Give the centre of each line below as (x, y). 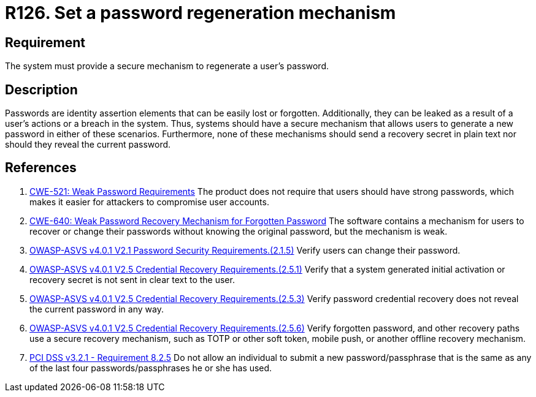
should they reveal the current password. (88, 145)
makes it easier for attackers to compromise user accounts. (149, 202)
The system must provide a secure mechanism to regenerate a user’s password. (167, 66)
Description (41, 89)
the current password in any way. (97, 309)
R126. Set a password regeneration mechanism (201, 13)
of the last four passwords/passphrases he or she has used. (151, 368)
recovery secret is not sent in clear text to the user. (132, 279)
